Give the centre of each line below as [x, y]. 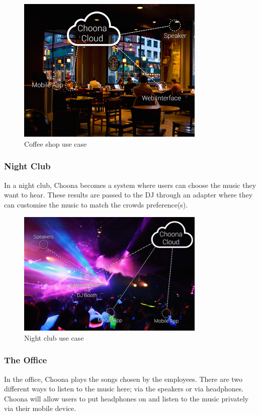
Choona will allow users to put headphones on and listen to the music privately [126, 398]
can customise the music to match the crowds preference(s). [96, 204]
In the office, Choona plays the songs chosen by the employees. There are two [123, 379]
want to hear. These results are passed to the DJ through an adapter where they [128, 195]
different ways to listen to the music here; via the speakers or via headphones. [124, 389]
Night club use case [54, 337]
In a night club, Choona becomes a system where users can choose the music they [130, 185]
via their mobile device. [40, 408]
